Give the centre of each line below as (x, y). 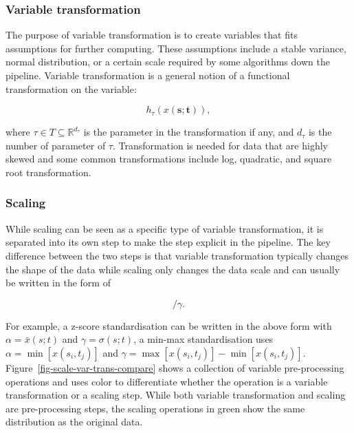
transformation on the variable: (71, 88)
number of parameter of (56, 145)
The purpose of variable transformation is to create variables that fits (152, 35)
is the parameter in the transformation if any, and (189, 132)
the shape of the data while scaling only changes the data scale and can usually (173, 269)
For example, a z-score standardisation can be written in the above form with (169, 325)
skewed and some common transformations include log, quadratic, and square (169, 159)
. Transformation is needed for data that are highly (220, 145)
